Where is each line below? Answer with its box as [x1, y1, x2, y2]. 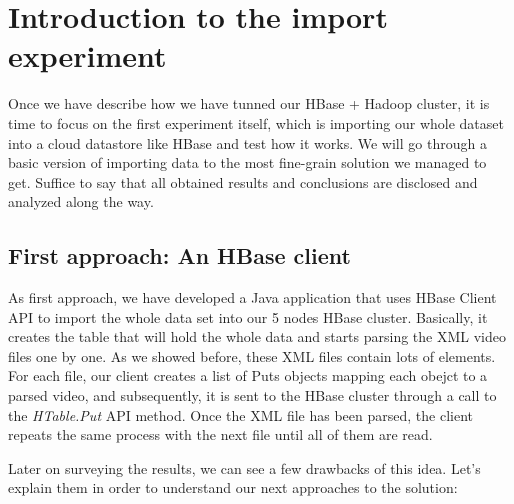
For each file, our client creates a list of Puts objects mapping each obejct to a [8, 365, 488, 386]
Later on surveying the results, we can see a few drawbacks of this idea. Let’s [8, 457, 481, 478]
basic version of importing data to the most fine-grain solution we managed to [8, 152, 487, 173]
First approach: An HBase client [8, 240, 351, 271]
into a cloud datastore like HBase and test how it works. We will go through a [8, 132, 487, 153]
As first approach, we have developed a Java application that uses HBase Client [8, 287, 497, 308]
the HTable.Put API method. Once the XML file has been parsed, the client [8, 404, 473, 425]
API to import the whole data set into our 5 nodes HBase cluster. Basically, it [8, 306, 488, 327]
